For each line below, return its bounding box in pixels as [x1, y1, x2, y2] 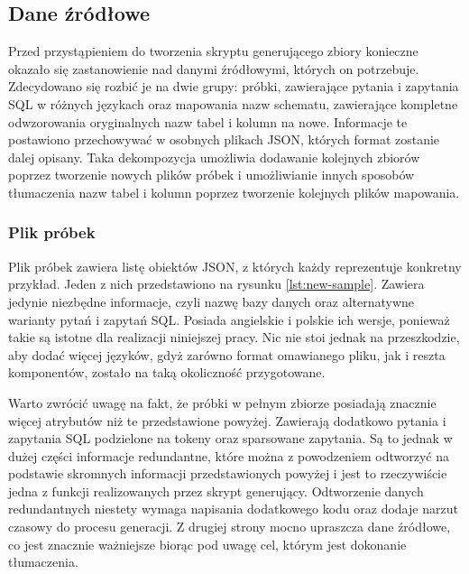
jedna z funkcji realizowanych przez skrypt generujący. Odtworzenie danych [8, 481, 424, 500]
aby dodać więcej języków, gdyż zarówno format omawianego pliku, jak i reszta [8, 345, 446, 364]
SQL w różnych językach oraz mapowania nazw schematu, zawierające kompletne [8, 94, 458, 113]
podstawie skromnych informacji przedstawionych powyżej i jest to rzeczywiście [8, 464, 447, 483]
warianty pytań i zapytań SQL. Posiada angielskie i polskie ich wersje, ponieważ [8, 310, 450, 329]
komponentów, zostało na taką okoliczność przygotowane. [8, 363, 326, 382]
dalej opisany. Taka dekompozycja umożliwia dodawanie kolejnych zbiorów [8, 147, 420, 166]
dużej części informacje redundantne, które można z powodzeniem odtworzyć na [8, 446, 450, 465]
